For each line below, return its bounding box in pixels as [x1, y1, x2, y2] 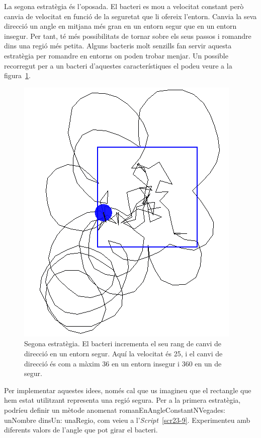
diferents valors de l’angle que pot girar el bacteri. [4, 424, 158, 435]
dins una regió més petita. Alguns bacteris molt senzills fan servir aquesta [4, 40, 232, 51]
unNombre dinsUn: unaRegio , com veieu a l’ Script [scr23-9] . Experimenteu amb [4, 414, 250, 425]
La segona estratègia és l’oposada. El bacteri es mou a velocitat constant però [4, 1, 244, 11]
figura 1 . [4, 70, 31, 81]
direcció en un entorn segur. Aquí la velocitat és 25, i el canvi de [24, 348, 223, 358]
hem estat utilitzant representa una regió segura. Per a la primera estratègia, [4, 395, 241, 405]
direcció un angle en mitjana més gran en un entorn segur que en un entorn [4, 21, 237, 31]
